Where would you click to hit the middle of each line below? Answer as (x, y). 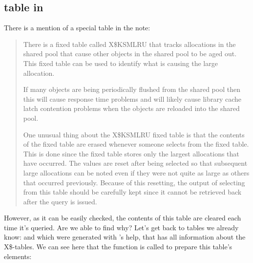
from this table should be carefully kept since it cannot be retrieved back (132, 192)
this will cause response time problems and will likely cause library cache (132, 99)
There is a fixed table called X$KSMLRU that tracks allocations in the (129, 44)
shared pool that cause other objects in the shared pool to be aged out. (130, 54)
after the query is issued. (60, 201)
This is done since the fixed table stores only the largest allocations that (131, 153)
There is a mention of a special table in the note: (77, 28)
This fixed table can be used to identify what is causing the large (120, 63)
